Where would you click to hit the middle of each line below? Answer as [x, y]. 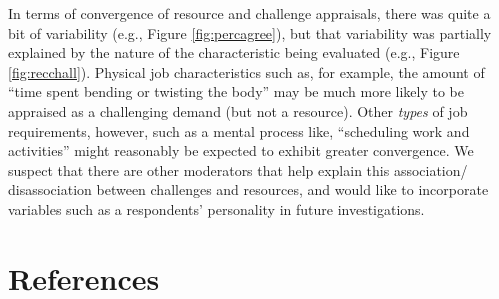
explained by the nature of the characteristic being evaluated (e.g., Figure [234, 52]
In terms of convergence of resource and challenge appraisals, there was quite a [249, 13]
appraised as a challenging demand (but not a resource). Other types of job [238, 110]
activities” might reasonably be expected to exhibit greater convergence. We [241, 150]
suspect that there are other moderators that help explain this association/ [238, 169]
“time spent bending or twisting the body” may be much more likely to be [236, 91]
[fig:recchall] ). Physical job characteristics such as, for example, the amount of [246, 71]
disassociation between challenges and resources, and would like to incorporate [248, 189]
